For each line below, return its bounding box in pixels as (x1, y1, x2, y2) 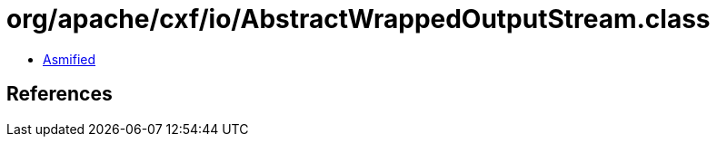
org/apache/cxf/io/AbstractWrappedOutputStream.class (6, 4, 711, 34)
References (6, 82, 113, 106)
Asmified (43, 51, 96, 67)
